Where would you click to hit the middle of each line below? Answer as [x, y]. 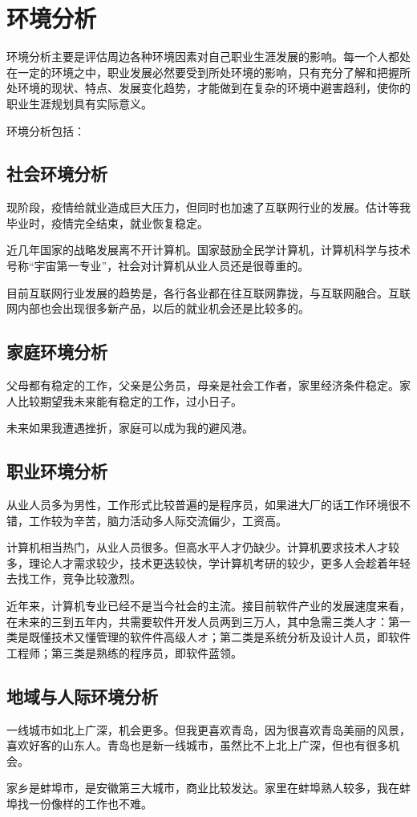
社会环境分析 [57, 174]
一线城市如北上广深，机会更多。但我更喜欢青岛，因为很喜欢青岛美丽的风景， [208, 729]
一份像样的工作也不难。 [90, 803]
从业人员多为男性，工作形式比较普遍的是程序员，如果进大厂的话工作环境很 [203, 505]
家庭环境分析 [57, 352]
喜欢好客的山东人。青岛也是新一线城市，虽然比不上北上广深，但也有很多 [197, 745]
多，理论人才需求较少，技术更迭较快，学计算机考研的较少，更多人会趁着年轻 [208, 562]
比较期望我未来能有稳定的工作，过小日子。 [130, 400]
